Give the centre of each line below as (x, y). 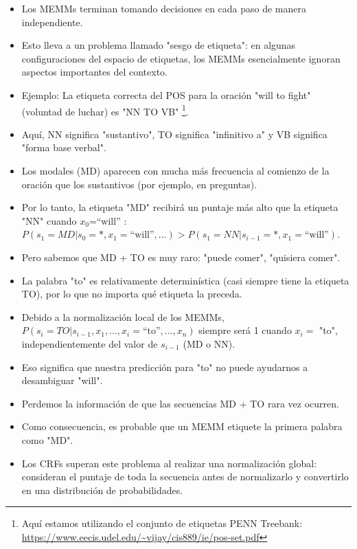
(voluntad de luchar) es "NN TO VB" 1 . (105, 110)
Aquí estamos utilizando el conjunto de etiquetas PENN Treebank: (162, 523)
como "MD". (47, 439)
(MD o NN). (209, 343)
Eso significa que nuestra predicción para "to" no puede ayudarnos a (165, 367)
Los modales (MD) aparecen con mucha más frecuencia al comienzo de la (175, 170)
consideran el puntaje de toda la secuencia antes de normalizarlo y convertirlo (185, 477)
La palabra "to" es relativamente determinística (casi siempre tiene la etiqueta (185, 280)
